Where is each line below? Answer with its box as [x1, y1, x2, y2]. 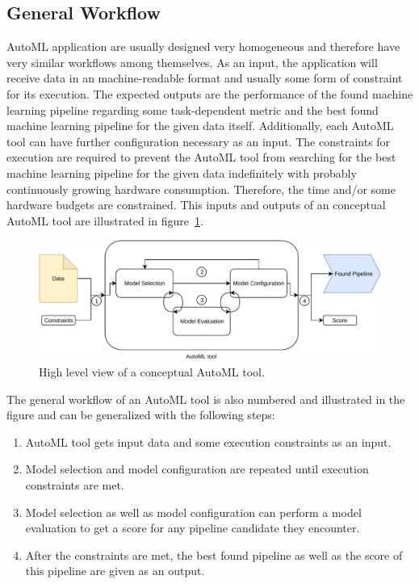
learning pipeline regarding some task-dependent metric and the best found [6, 101, 379, 118]
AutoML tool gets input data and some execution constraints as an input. [25, 433, 392, 450]
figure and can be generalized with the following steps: [6, 406, 275, 423]
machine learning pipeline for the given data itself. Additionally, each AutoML [6, 117, 394, 134]
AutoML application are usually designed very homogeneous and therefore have [6, 38, 400, 55]
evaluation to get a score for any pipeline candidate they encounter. [25, 519, 360, 536]
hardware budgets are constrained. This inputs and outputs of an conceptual [6, 196, 386, 213]
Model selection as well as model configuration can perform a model [25, 503, 362, 520]
